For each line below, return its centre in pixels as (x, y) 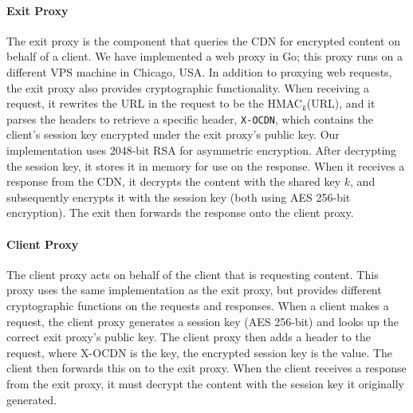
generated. (32, 399)
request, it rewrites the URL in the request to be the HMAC (154, 103)
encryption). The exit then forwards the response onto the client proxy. (180, 212)
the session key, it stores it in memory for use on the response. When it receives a (206, 165)
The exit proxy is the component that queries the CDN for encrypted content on (203, 40)
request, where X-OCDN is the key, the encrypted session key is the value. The (200, 352)
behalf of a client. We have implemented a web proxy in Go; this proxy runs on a (205, 56)
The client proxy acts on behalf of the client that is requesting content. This (193, 274)
